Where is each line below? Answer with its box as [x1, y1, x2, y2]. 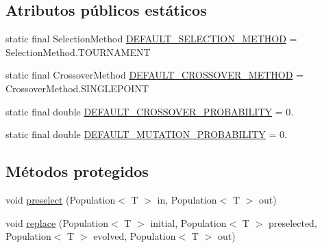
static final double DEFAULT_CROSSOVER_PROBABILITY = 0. [5, 104, 294, 118]
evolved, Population [93, 229, 176, 243]
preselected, [268, 215, 317, 230]
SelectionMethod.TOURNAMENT [5, 44, 151, 59]
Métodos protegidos [5, 161, 149, 182]
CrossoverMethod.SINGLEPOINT [5, 81, 149, 95]
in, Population [157, 192, 217, 206]
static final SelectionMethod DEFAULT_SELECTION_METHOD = [5, 31, 297, 46]
